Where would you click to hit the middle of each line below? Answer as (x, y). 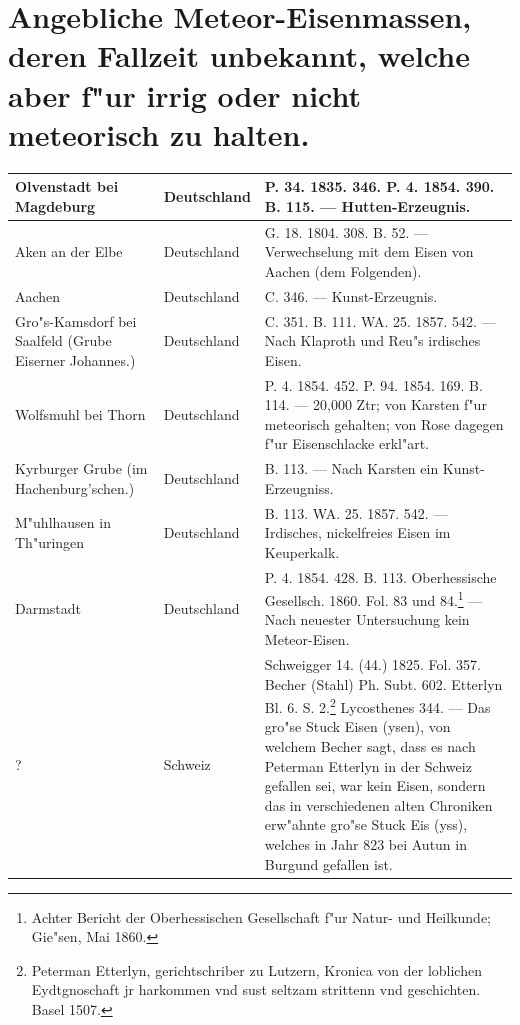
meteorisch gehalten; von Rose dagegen (384, 423)
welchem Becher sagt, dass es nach (370, 745)
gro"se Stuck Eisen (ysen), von (357, 726)
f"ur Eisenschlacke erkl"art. (347, 443)
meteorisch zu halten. (159, 133)
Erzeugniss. (299, 487)
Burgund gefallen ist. (328, 863)
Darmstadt (48, 607)
